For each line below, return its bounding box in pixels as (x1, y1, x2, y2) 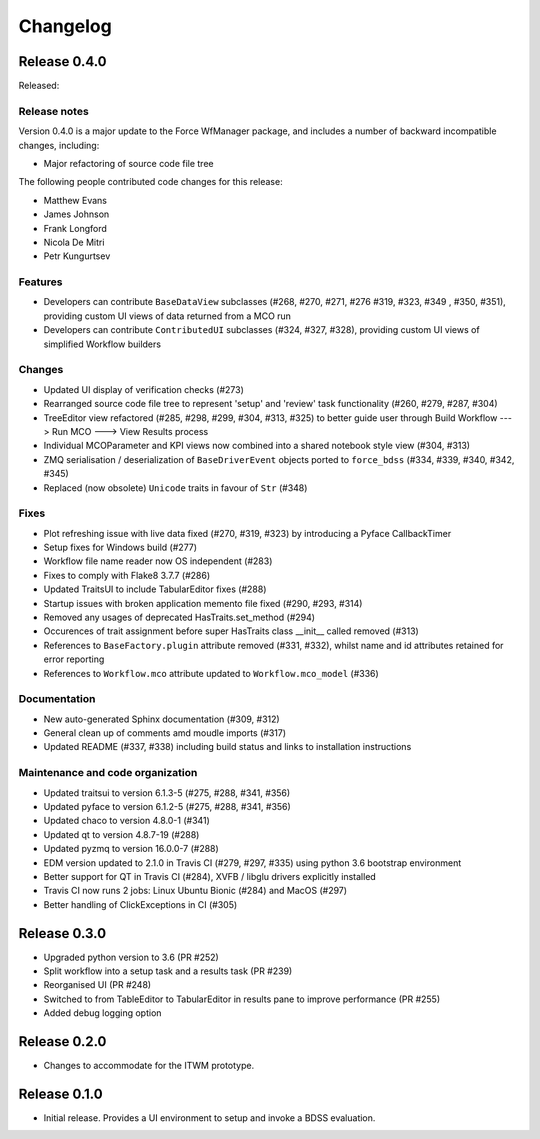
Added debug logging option (43, 1007, 162, 1019)
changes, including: (18, 139, 100, 151)
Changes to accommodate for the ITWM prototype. (43, 1060, 255, 1072)
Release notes (18, 104, 89, 118)
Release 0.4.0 (18, 53, 107, 70)
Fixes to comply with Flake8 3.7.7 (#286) (43, 569, 211, 581)
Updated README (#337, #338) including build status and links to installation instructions (43, 741, 412, 753)
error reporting (43, 653, 105, 665)
